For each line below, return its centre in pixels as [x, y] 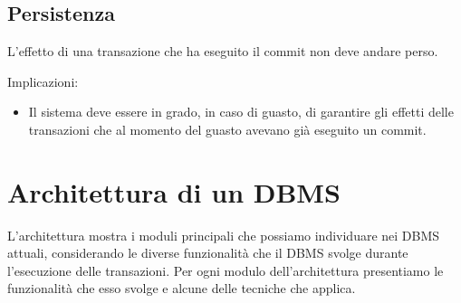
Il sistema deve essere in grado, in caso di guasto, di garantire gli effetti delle [241, 112]
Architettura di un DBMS [174, 191]
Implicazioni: [43, 81]
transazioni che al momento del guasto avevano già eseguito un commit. [227, 129]
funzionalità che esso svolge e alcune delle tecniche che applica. [182, 288]
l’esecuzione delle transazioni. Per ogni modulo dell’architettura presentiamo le [226, 270]
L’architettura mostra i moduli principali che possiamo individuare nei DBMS [224, 235]
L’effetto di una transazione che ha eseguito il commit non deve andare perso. [223, 51]
